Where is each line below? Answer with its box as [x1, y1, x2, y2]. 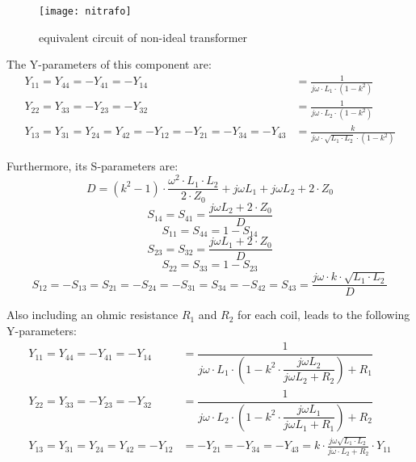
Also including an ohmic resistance [6, 306, 179, 323]
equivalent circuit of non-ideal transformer [39, 28, 248, 45]
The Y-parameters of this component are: [6, 56, 212, 73]
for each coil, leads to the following [237, 306, 410, 323]
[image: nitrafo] [39, 6, 132, 17]
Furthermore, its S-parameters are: [6, 157, 179, 174]
